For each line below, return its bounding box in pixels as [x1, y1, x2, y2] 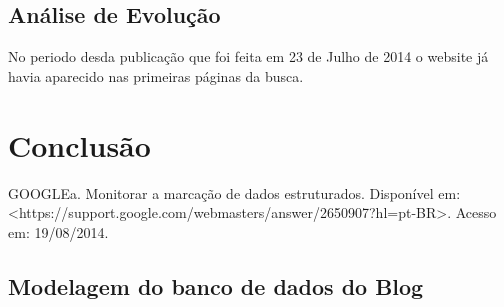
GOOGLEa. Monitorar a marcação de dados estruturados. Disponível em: [8, 182, 461, 203]
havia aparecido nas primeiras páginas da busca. [8, 65, 304, 86]
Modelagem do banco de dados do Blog [8, 270, 424, 301]
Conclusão [8, 124, 151, 165]
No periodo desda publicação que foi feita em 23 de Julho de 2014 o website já [8, 46, 489, 67]
